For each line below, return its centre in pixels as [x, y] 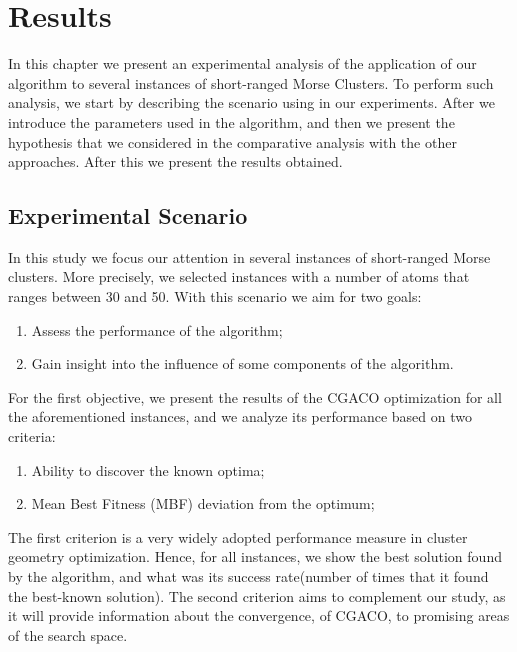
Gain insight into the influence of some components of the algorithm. [242, 363]
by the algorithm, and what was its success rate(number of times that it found [248, 576]
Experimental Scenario [128, 215]
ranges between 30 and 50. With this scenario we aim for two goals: [215, 296]
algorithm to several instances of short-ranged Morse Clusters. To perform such [251, 82]
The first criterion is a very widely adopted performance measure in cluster [238, 536]
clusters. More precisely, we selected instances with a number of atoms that [239, 276]
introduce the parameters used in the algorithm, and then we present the [231, 121]
